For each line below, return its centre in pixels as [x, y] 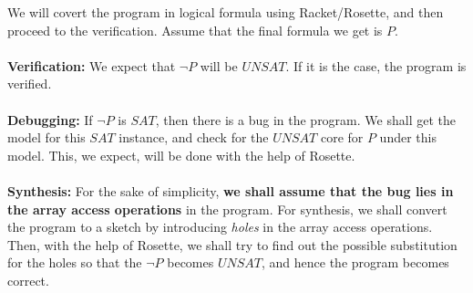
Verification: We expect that [92, 65]
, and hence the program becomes [355, 262]
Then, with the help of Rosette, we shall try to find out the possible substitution [232, 244]
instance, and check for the [194, 137]
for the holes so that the [75, 262]
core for [342, 137]
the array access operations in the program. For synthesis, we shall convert [227, 209]
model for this [46, 137]
